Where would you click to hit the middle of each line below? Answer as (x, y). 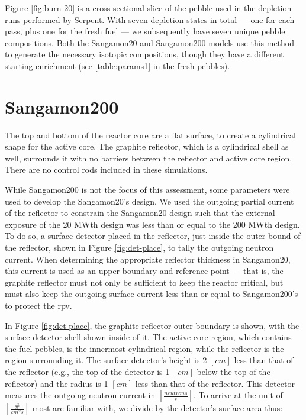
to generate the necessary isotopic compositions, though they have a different (144, 54)
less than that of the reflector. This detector (215, 383)
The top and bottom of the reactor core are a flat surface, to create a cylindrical (150, 135)
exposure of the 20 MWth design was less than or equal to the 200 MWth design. (152, 224)
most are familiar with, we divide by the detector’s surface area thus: (157, 408)
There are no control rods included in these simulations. (106, 169)
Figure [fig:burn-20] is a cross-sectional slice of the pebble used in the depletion (148, 8)
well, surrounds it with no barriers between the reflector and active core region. (149, 158)
